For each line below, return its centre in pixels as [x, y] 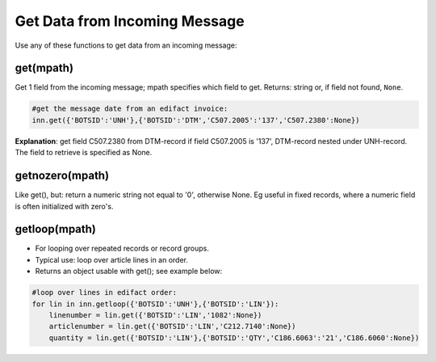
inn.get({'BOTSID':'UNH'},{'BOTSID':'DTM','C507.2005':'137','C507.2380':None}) [196, 120]
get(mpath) [44, 68]
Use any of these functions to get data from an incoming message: [126, 45]
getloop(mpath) [56, 229]
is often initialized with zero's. [64, 206]
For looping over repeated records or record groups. [122, 248]
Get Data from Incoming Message [130, 21]
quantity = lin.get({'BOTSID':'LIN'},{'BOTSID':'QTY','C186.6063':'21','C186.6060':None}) [234, 338]
